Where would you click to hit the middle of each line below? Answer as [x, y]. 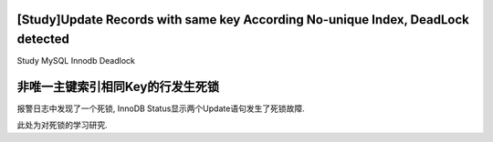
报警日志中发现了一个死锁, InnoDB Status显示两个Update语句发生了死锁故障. [161, 108]
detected [43, 40]
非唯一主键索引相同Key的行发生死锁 [118, 86]
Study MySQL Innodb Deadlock [76, 61]
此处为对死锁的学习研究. [63, 125]
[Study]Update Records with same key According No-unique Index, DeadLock [243, 20]
